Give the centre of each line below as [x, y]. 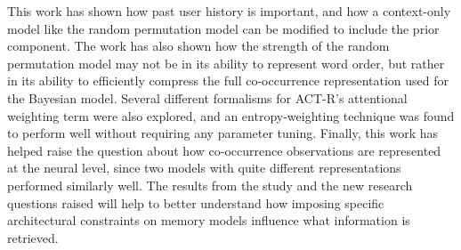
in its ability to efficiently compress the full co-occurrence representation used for [228, 81]
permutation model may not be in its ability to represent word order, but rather [226, 63]
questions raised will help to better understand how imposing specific [196, 202]
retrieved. [33, 237]
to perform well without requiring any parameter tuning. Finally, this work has [223, 133]
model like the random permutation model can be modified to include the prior [223, 28]
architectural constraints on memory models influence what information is [209, 220]
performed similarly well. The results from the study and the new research [210, 185]
